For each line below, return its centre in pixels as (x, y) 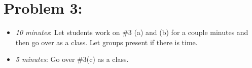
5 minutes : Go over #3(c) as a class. (72, 59)
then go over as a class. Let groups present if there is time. (106, 42)
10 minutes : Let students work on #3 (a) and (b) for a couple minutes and (132, 32)
